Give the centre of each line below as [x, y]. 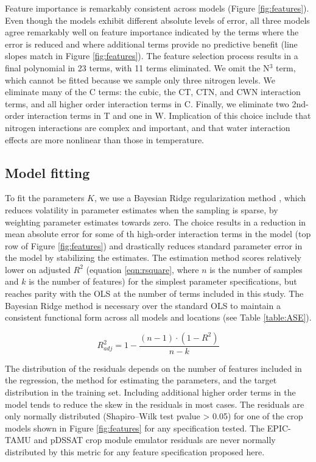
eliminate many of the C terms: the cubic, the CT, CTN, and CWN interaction [153, 92]
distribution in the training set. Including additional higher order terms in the [150, 392]
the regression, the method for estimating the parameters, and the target [141, 380]
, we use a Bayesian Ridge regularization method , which [200, 198]
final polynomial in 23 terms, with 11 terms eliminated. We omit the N [137, 67]
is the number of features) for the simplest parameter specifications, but [163, 281]
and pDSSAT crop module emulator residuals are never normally [155, 440]
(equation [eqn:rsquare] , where [142, 269]
